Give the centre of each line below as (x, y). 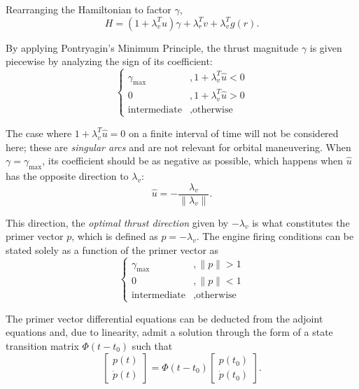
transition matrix (42, 345)
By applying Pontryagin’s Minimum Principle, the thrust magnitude (152, 47)
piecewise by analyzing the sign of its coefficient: (109, 61)
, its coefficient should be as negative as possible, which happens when (193, 161)
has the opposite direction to (67, 175)
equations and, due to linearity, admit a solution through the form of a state (169, 332)
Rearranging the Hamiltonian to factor (89, 9)
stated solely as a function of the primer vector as (112, 249)
